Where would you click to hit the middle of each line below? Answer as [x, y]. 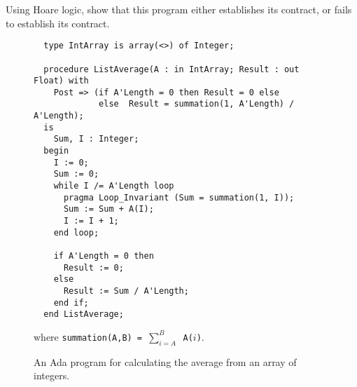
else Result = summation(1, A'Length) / [197, 104]
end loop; [76, 232]
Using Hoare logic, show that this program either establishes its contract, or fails [179, 9]
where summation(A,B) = [88, 336]
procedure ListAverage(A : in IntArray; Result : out [171, 69]
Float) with [61, 81]
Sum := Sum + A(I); [108, 209]
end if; [71, 303]
